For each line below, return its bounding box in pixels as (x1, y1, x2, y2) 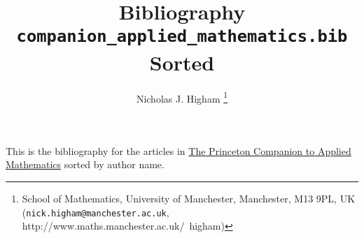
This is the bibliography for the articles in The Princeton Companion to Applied (6, 143, 351, 158)
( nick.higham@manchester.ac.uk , (22, 204, 169, 219)
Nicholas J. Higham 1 (136, 89, 228, 105)
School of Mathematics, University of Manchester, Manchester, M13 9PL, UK (22, 191, 356, 206)
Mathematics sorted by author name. (6, 157, 164, 172)
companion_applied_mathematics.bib (16, 27, 348, 47)
